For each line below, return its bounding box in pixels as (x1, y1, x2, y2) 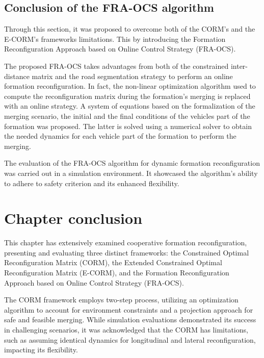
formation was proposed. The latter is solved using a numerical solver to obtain (4, 120, 252, 131)
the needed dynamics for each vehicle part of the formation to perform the (4, 131, 236, 141)
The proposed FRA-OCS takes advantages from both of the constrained (4, 60, 229, 71)
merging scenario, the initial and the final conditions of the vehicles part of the (4, 110, 250, 121)
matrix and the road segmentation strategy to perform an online (32, 70, 233, 81)
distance (4, 70, 30, 81)
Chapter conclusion (4, 208, 143, 228)
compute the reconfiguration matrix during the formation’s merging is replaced (4, 90, 251, 101)
